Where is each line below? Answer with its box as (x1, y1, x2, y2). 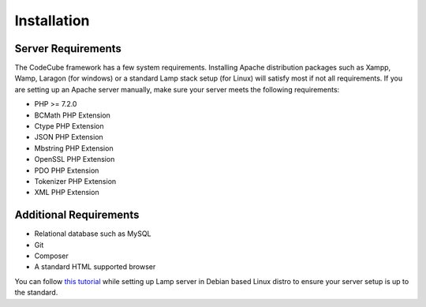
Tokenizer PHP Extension (34, 176, 117, 185)
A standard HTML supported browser (34, 262, 156, 271)
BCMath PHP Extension (34, 110, 110, 120)
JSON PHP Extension (34, 133, 104, 142)
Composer (34, 251, 69, 260)
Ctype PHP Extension (34, 122, 104, 131)
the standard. (14, 288, 58, 298)
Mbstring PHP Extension (34, 143, 114, 153)
